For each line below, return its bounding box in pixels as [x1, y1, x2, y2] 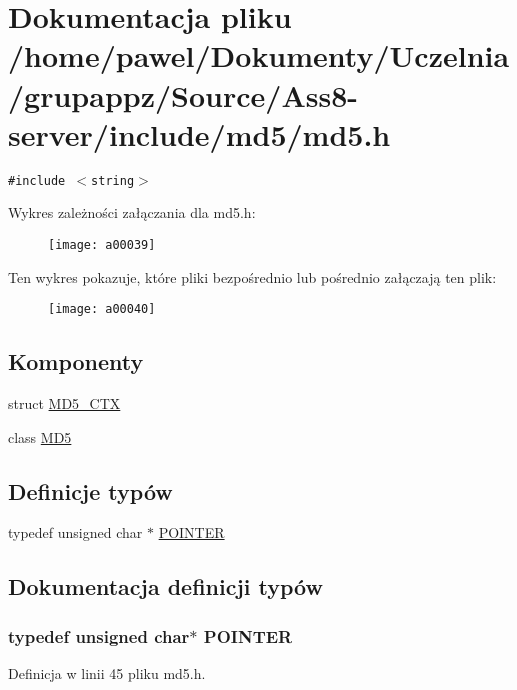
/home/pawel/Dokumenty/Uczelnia [8, 35, 510, 76]
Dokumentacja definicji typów [8, 571, 323, 602]
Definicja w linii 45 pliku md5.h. [8, 663, 206, 684]
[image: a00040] [48, 302, 156, 317]
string [91, 173, 135, 188]
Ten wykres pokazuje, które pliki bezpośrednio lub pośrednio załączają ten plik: [8, 266, 497, 287]
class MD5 [8, 426, 72, 447]
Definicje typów [8, 475, 173, 506]
